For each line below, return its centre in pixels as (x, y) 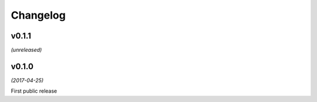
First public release (34, 91)
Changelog (38, 15)
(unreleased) (26, 50)
